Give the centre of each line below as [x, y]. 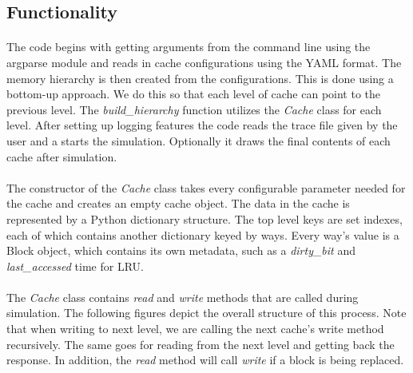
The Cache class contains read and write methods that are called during [183, 297]
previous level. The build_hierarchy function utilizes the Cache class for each [194, 109]
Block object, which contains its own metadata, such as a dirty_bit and [181, 250]
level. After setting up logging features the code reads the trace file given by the [202, 125]
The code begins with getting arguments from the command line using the [189, 47]
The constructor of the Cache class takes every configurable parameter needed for [206, 187]
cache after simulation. [62, 156]
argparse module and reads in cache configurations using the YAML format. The [204, 62]
